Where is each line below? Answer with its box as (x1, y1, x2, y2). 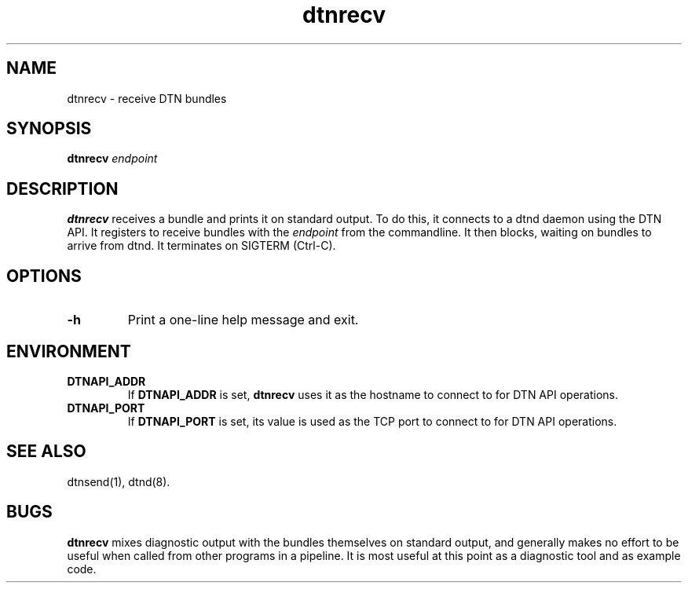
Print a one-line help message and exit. (127, 312, 359, 328)
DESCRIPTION (6, 178, 119, 199)
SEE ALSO (6, 441, 86, 462)
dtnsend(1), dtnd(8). (67, 474, 170, 488)
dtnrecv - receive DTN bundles (67, 91, 227, 105)
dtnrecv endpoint (67, 152, 158, 166)
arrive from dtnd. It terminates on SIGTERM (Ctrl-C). (67, 239, 336, 253)
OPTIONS (6, 265, 82, 286)
